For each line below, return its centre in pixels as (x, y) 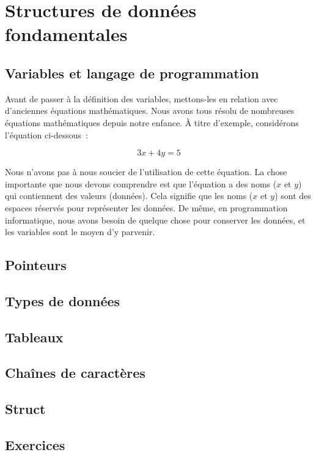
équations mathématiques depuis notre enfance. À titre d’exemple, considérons (152, 122)
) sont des (293, 196)
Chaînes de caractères (75, 373)
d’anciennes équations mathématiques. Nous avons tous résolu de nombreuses (150, 111)
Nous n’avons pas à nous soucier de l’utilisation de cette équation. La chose (146, 172)
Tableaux (34, 337)
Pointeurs (36, 265)
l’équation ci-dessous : (46, 134)
